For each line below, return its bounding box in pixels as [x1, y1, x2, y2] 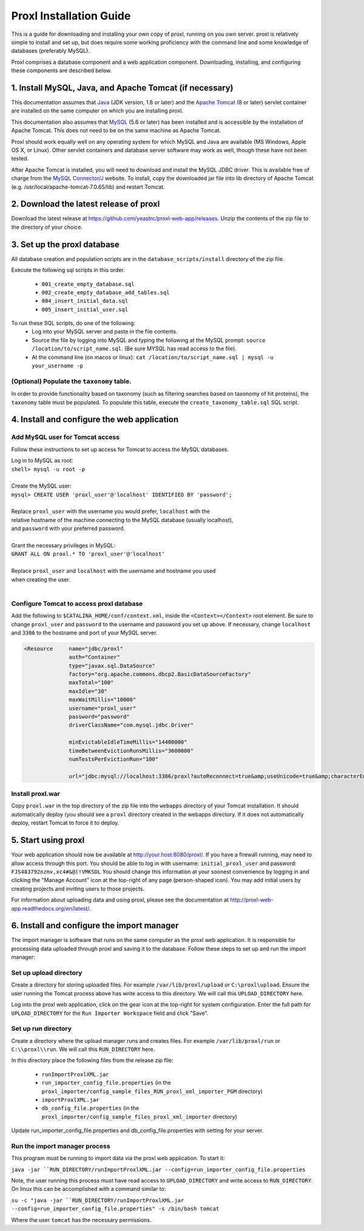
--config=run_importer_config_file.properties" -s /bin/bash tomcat [11, 1206, 220, 1212]
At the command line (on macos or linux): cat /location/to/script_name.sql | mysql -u [32, 353, 274, 361]
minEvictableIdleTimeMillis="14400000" [69, 739, 187, 746]
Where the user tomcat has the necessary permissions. [11, 1216, 152, 1223]
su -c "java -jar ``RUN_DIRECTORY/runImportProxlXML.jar [11, 1196, 184, 1204]
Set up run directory [11, 1025, 72, 1033]
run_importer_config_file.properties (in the [41, 1079, 171, 1087]
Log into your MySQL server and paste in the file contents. [32, 328, 178, 335]
